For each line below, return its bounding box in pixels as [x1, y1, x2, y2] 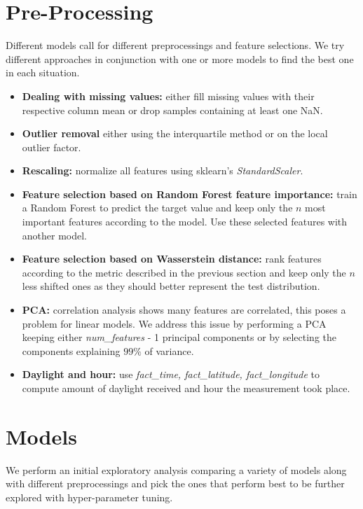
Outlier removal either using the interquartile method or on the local [22, 126, 328, 141]
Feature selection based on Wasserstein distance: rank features [22, 251, 322, 266]
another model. [22, 228, 88, 242]
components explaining [22, 343, 121, 358]
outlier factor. [22, 139, 81, 154]
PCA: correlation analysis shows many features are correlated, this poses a [22, 302, 346, 317]
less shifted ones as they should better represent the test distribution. [22, 279, 320, 293]
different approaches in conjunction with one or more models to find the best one [6, 51, 354, 66]
